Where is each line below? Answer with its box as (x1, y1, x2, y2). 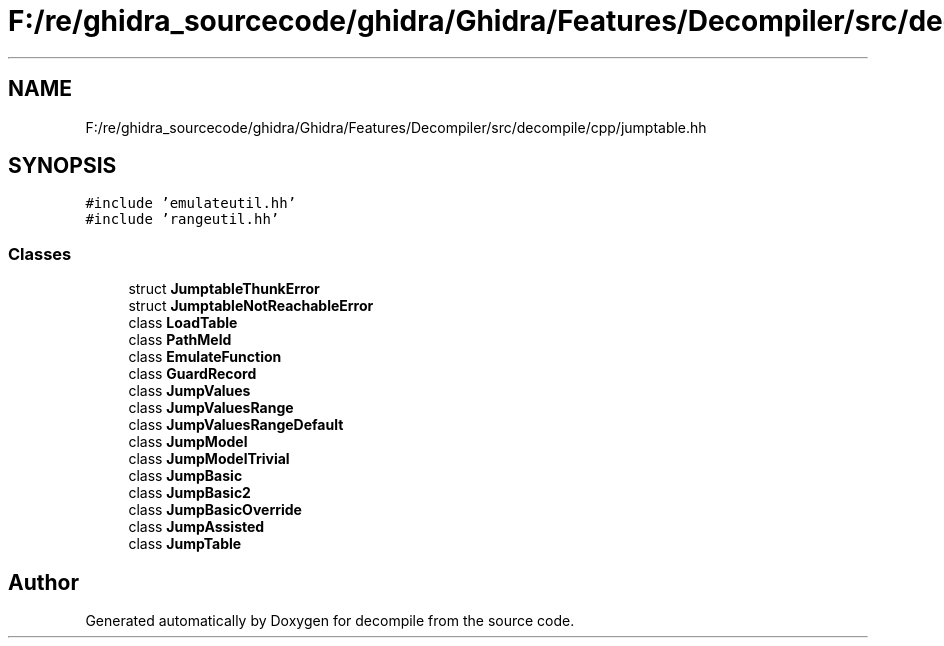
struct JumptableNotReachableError (128, 297, 374, 315)
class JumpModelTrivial (128, 450, 290, 468)
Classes (8, 243, 72, 264)
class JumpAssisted (128, 518, 265, 536)
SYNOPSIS (8, 153, 117, 179)
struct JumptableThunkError (128, 280, 320, 298)
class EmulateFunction (128, 348, 282, 366)
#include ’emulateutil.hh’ (85, 195, 297, 212)
